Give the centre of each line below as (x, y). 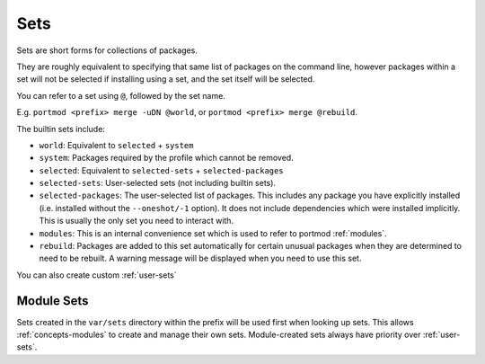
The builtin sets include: (61, 129)
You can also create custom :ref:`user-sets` (97, 275)
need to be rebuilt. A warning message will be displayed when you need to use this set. (200, 258)
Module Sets (53, 301)
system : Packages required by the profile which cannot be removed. (166, 158)
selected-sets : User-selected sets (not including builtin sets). (158, 183)
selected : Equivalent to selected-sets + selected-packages (161, 170)
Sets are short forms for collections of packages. (107, 50)
